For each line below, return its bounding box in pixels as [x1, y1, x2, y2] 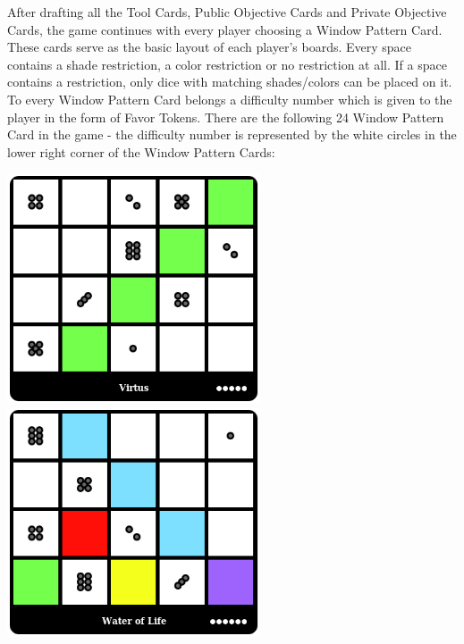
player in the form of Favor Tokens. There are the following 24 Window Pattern [7, 107, 444, 126]
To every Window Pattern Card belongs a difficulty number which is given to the [7, 89, 452, 108]
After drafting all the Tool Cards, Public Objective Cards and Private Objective [7, 3, 447, 21]
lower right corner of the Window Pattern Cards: [7, 142, 275, 161]
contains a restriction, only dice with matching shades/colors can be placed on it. [7, 72, 452, 91]
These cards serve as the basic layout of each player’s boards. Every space [7, 38, 412, 56]
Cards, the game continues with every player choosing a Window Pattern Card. [7, 20, 443, 38]
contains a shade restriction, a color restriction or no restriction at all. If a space [7, 54, 447, 73]
